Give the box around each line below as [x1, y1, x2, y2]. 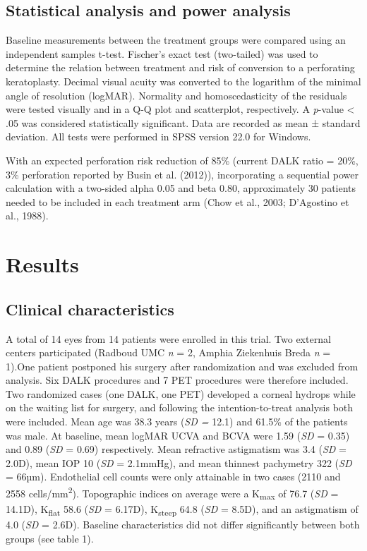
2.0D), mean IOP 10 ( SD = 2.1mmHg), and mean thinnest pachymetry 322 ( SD [6, 455, 352, 470]
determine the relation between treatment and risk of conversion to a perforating [6, 60, 355, 75]
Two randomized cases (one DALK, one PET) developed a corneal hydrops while [6, 386, 356, 401]
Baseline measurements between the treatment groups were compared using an [6, 32, 346, 47]
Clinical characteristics [6, 298, 174, 320]
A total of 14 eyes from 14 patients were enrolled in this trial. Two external [6, 331, 331, 346]
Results [6, 250, 79, 279]
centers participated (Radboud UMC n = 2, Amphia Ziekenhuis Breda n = [6, 345, 331, 360]
